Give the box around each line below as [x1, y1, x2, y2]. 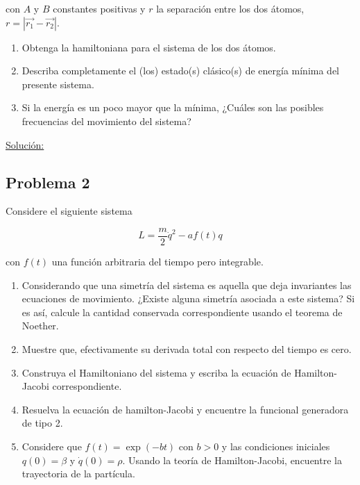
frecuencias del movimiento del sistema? [22, 113, 191, 128]
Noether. [22, 318, 59, 333]
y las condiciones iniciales [221, 438, 330, 453]
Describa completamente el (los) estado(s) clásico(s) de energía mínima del [22, 63, 340, 78]
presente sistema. [22, 76, 94, 91]
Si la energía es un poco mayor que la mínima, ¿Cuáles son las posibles [22, 100, 324, 115]
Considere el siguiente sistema [6, 204, 132, 218]
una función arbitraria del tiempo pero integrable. [51, 254, 264, 269]
